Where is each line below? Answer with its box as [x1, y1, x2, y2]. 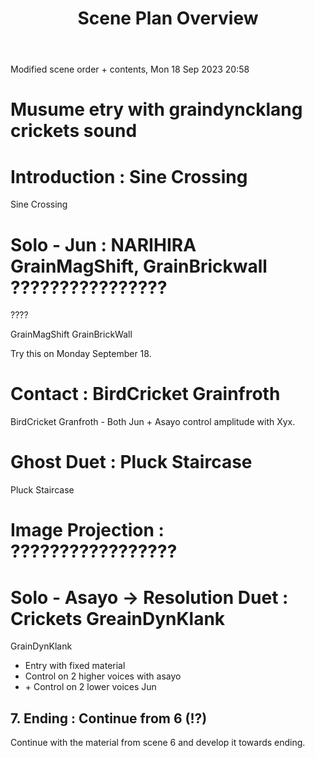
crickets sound [10, 120, 138, 142]
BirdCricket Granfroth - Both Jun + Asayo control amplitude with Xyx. [10, 416, 296, 428]
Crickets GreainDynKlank [10, 607, 226, 630]
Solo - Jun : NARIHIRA [10, 233, 197, 256]
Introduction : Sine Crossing [10, 165, 248, 188]
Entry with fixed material [24, 660, 126, 672]
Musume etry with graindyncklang [10, 98, 303, 121]
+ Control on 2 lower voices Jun [24, 681, 157, 693]
